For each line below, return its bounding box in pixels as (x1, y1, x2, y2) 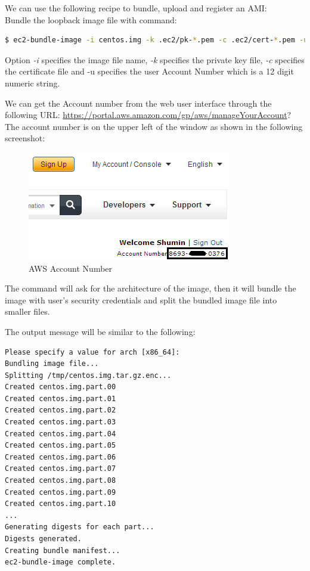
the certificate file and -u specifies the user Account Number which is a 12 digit (5, 65, 294, 77)
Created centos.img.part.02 (5, 406, 116, 415)
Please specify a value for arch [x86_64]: (5, 347, 180, 356)
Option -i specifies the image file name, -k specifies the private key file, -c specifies (5, 53, 305, 66)
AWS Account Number (29, 262, 113, 274)
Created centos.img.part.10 (5, 499, 116, 508)
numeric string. (5, 76, 60, 89)
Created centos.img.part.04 (5, 429, 116, 438)
